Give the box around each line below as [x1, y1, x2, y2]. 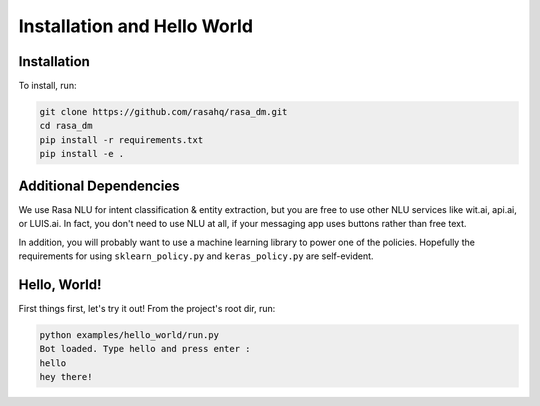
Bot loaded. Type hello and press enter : [39, 343, 251, 355]
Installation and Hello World [18, 15, 254, 37]
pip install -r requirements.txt [39, 134, 204, 145]
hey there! [39, 371, 93, 382]
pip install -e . [39, 148, 125, 160]
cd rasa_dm [39, 120, 93, 132]
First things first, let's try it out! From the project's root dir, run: [18, 302, 276, 314]
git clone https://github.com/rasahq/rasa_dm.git [39, 106, 288, 118]
